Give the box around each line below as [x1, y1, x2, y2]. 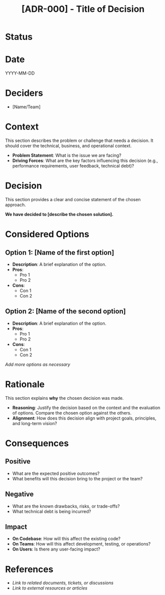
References [5, 563, 53, 575]
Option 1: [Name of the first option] [5, 248, 115, 256]
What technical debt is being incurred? [12, 508, 91, 514]
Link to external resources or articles [12, 585, 87, 591]
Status [5, 31, 33, 42]
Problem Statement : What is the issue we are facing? [12, 152, 122, 158]
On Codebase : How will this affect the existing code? [12, 536, 121, 542]
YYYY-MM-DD [5, 70, 35, 76]
